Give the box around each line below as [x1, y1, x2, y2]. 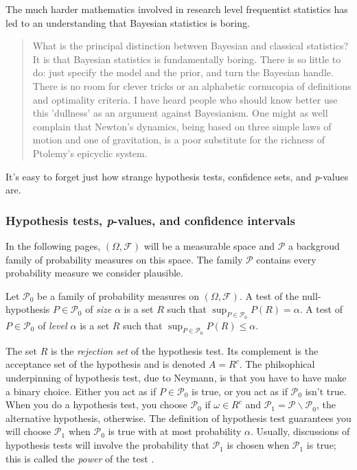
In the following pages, [5, 238, 101, 252]
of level [38, 318, 67, 332]
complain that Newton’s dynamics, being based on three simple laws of [32, 119, 332, 133]
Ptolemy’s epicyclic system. [32, 145, 148, 160]
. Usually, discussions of [251, 424, 350, 438]
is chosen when [227, 438, 290, 452]
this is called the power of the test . [5, 451, 154, 465]
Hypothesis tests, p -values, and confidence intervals [5, 211, 295, 228]
